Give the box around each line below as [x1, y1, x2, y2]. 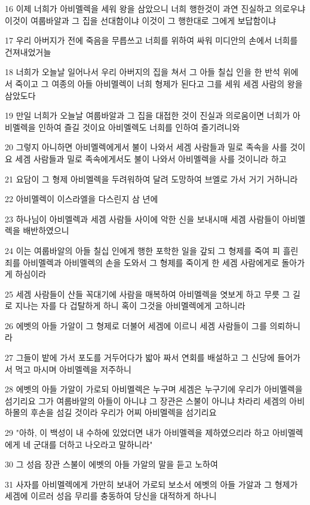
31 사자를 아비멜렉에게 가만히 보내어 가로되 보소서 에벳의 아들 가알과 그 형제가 [5, 478, 298, 490]
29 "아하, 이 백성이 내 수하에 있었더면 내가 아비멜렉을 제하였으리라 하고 [5, 426, 270, 439]
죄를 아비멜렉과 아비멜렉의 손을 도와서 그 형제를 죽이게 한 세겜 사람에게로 [5, 256, 279, 268]
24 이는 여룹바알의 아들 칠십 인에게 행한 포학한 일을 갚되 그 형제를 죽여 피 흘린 [5, 244, 299, 256]
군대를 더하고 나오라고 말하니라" [33, 438, 153, 450]
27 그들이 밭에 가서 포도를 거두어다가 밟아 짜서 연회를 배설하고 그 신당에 [5, 351, 275, 364]
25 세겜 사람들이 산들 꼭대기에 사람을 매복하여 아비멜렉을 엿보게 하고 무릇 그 [5, 287, 290, 300]
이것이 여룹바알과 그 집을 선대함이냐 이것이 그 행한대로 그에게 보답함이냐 [5, 14, 277, 26]
